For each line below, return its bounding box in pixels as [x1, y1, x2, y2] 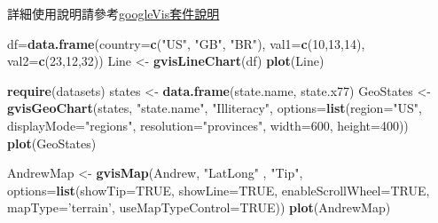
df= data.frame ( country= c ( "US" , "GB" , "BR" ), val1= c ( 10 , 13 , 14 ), [7, 34, 365, 52]
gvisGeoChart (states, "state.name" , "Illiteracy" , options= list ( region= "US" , [7, 99, 422, 117]
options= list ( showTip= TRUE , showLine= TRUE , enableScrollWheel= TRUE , [7, 180, 430, 199]
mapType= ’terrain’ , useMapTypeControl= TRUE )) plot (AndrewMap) [7, 198, 391, 217]
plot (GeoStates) [7, 133, 97, 152]
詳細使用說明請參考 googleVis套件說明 [7, 4, 220, 22]
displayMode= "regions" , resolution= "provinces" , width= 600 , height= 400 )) [7, 115, 409, 134]
